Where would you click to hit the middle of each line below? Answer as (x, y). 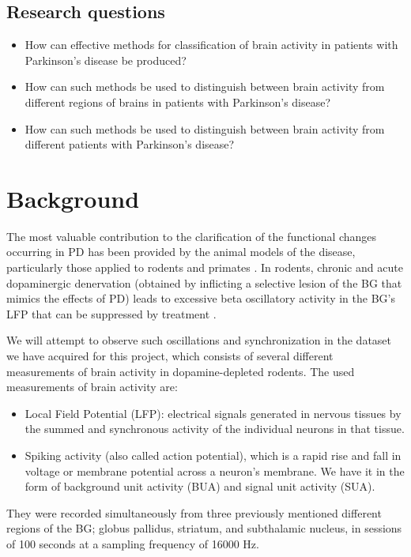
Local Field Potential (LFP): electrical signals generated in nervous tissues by (213, 413)
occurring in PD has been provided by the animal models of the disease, (181, 252)
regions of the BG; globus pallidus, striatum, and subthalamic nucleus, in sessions (204, 528)
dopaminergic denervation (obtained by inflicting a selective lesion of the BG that (204, 282)
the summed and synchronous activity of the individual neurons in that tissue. (215, 429)
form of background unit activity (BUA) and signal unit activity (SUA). (200, 486)
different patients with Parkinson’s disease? (130, 144)
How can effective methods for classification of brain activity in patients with (211, 45)
